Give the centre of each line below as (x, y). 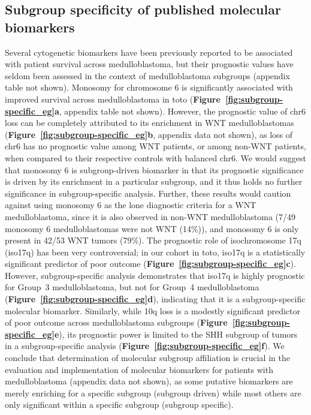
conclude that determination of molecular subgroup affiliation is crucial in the (147, 358)
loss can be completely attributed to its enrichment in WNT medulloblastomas (150, 123)
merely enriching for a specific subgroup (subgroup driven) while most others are (153, 393)
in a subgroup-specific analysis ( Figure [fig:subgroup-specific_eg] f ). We (145, 346)
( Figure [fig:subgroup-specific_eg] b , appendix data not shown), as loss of (149, 134)
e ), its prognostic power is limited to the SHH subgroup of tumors (176, 334)
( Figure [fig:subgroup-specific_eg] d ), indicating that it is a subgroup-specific (155, 299)
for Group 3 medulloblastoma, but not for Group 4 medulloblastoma (132, 287)
